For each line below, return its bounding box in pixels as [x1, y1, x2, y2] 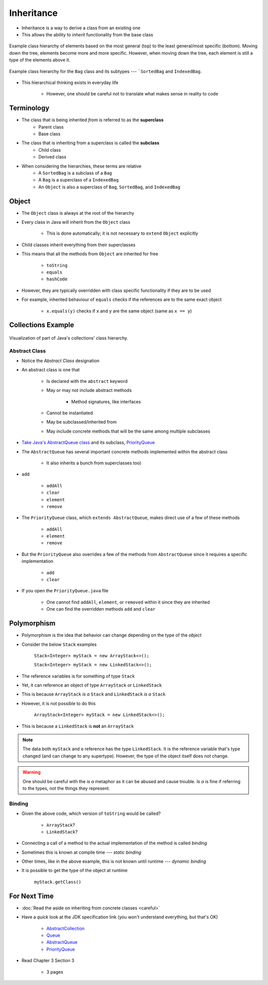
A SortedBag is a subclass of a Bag [38, 170, 112, 176]
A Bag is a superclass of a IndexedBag [38, 177, 119, 183]
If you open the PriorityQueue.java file [21, 588, 109, 594]
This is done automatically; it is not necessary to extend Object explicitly [46, 230, 199, 236]
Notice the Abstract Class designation [21, 358, 100, 364]
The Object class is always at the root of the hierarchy [21, 210, 134, 216]
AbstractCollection [46, 925, 85, 931]
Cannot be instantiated [46, 410, 93, 416]
